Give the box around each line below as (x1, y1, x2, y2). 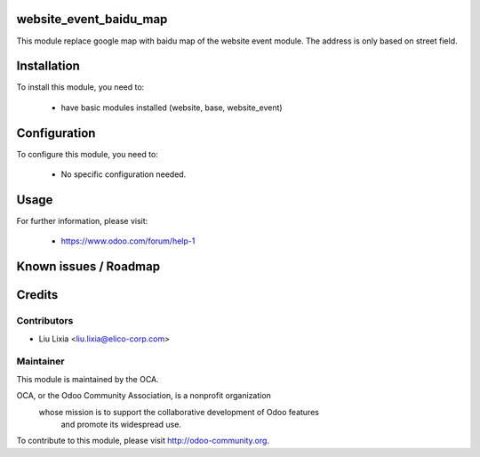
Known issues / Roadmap (16, 259, 160, 275)
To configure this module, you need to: (16, 148, 159, 159)
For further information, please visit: (16, 216, 148, 227)
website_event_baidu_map (16, 12, 168, 27)
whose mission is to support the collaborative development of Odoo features (38, 406, 320, 417)
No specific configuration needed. (60, 169, 187, 180)
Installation (16, 59, 80, 74)
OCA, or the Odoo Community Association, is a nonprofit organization (16, 390, 271, 401)
